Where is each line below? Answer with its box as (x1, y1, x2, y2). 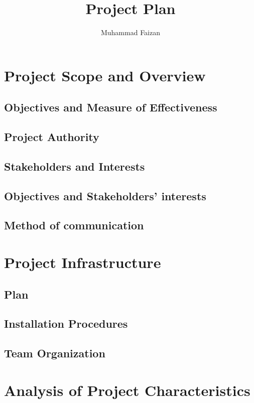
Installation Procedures (4, 316, 128, 331)
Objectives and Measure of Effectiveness (4, 99, 217, 115)
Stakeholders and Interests (4, 158, 145, 174)
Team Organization (4, 345, 105, 361)
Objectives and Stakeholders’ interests (4, 188, 206, 203)
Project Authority (4, 129, 99, 145)
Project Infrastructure (4, 252, 161, 272)
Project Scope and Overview (4, 65, 206, 85)
